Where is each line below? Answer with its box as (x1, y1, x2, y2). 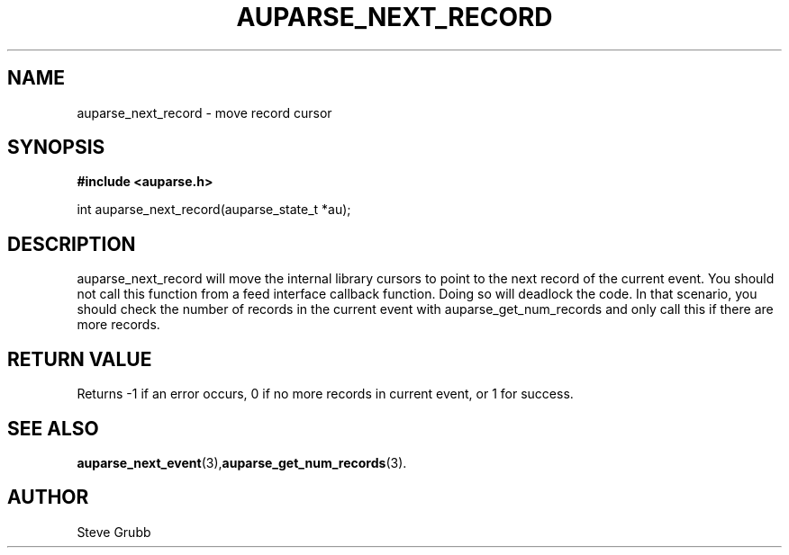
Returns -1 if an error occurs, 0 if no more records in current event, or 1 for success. (77, 386, 574, 402)
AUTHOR (7, 486, 89, 509)
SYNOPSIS (7, 136, 105, 159)
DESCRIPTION (7, 232, 136, 255)
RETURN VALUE (7, 347, 152, 371)
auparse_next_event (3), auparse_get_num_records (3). (77, 454, 407, 470)
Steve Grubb (77, 524, 151, 540)
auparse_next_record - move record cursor (77, 104, 332, 121)
